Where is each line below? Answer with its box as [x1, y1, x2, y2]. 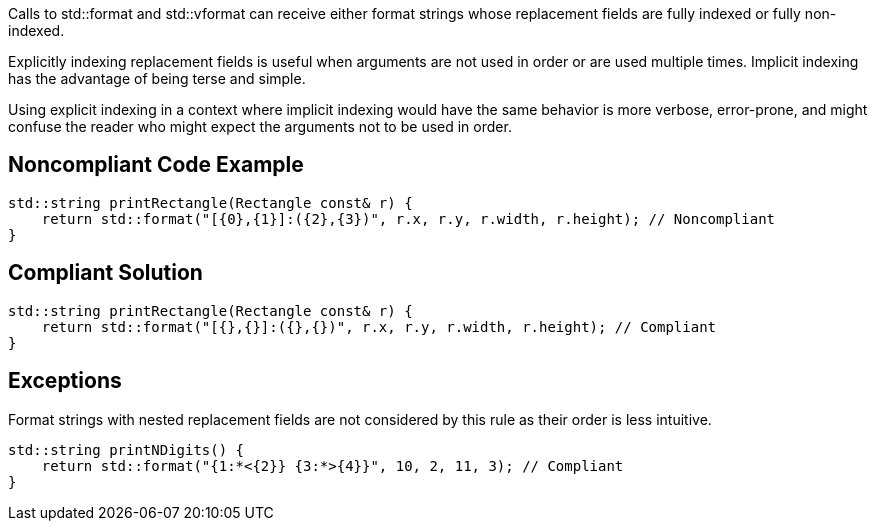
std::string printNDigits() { [8, 441, 245, 458]
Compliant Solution [8, 260, 203, 286]
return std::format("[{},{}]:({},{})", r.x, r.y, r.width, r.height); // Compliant [41, 318, 717, 335]
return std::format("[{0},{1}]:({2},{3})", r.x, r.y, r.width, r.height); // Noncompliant [41, 210, 776, 227]
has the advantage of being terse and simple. [8, 70, 306, 87]
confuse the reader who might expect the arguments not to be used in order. [8, 118, 512, 135]
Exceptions [8, 368, 122, 394]
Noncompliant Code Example [8, 152, 304, 178]
